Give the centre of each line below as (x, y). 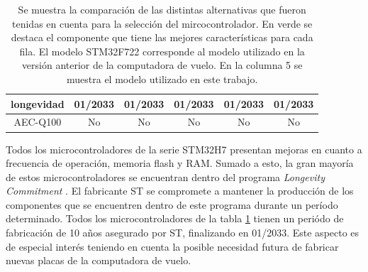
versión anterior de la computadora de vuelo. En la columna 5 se (162, 65)
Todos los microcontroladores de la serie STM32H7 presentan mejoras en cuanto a (184, 149)
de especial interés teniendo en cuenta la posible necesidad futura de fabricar (172, 246)
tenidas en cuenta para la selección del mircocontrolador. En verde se (162, 23)
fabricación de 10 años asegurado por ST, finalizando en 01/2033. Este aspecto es (183, 233)
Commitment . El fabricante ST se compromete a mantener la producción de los (180, 191)
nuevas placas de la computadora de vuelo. (99, 260)
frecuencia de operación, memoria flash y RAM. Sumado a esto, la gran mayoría (180, 163)
